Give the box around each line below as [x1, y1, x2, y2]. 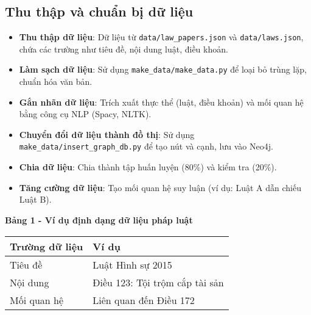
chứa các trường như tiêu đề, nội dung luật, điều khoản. [19, 42, 228, 55]
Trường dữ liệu [10, 239, 83, 253]
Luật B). [19, 193, 52, 206]
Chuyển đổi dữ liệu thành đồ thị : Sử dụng [19, 128, 195, 140]
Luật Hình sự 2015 [93, 257, 172, 272]
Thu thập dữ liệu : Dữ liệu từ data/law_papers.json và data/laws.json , [19, 31, 304, 43]
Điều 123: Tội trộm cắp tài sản [93, 275, 224, 289]
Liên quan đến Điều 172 [93, 292, 195, 307]
